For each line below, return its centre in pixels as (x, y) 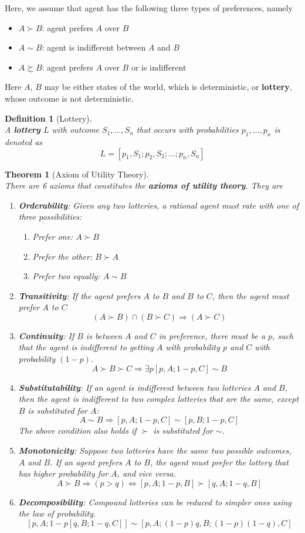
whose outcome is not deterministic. (69, 98)
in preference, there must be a (212, 335)
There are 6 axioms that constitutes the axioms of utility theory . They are (144, 185)
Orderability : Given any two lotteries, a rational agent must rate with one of (159, 205)
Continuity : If (46, 335)
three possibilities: (50, 217)
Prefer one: (53, 236)
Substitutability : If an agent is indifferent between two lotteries (135, 387)
